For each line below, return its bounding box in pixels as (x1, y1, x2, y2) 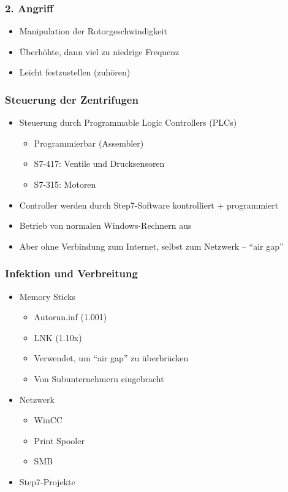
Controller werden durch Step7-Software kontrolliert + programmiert (19, 198, 279, 211)
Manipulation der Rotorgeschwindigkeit (19, 25, 167, 37)
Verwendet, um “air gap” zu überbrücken (34, 352, 189, 364)
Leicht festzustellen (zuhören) (19, 66, 131, 79)
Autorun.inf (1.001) (34, 310, 107, 323)
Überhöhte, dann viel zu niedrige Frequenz (19, 45, 180, 58)
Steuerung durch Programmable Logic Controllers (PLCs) (19, 116, 237, 129)
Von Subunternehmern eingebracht (34, 372, 164, 385)
